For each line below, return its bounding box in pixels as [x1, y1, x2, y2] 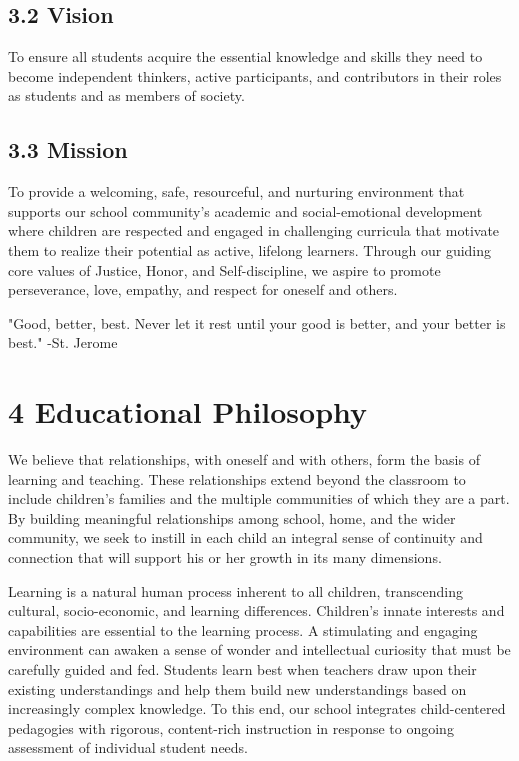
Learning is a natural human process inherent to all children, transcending [8, 580, 463, 601]
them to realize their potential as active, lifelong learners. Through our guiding [8, 239, 492, 260]
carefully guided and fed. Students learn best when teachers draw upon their [8, 659, 477, 679]
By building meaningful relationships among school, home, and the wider [8, 507, 456, 528]
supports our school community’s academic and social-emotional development [8, 200, 483, 221]
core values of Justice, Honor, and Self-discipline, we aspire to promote [8, 259, 441, 280]
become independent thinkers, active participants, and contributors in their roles [8, 65, 502, 86]
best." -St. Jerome [8, 332, 118, 353]
